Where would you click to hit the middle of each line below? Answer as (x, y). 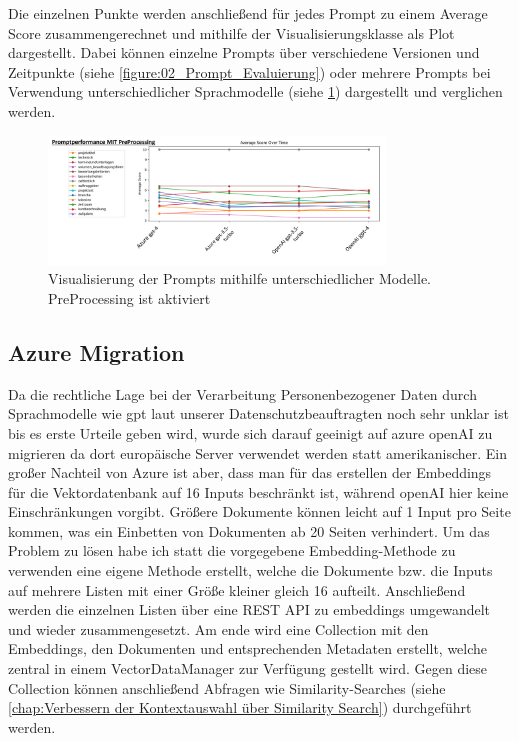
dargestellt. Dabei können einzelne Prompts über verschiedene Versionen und (244, 52)
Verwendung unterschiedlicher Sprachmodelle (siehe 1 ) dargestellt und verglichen (255, 91)
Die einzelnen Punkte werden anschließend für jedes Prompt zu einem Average (248, 13)
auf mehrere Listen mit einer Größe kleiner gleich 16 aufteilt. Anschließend (237, 589)
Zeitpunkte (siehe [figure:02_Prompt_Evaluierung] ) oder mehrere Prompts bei (249, 71)
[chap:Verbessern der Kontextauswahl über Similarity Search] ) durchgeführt (240, 707)
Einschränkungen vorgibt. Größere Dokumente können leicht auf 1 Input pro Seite (259, 511)
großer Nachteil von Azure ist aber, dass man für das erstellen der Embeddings (250, 472)
